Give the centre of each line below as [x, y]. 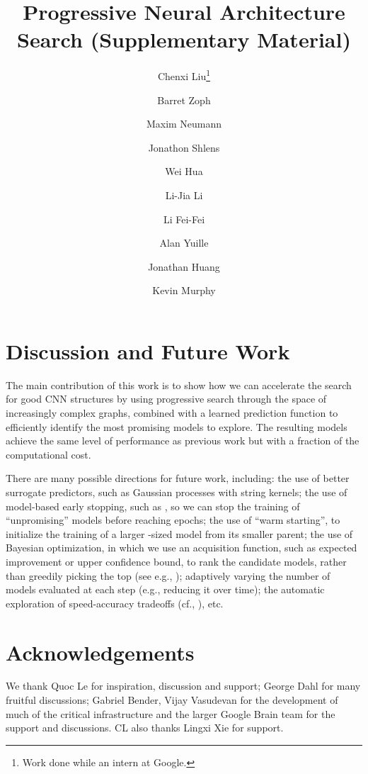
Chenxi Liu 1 [184, 75]
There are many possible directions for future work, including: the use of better [178, 478]
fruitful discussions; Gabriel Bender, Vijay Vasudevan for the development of [172, 700]
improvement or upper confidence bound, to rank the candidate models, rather [176, 561]
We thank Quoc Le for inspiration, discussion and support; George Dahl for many [183, 686]
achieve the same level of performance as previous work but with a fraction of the [183, 441]
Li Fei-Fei [184, 219]
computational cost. [48, 454]
